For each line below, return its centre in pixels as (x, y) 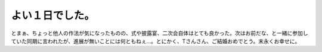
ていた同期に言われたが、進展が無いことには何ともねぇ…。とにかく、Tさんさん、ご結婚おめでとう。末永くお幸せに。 (156, 41)
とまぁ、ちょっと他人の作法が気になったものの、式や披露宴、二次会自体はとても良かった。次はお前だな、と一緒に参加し (160, 33)
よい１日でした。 (53, 15)
